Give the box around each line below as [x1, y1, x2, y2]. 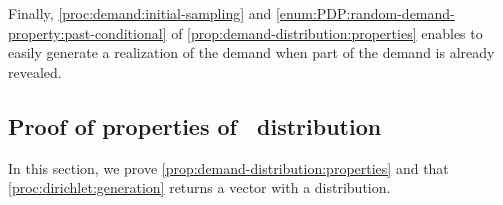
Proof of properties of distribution [8, 110, 382, 141]
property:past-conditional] [8, 22, 167, 43]
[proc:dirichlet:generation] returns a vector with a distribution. [8, 177, 391, 198]
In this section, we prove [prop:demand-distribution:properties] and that [8, 157, 449, 178]
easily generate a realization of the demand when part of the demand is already [8, 42, 495, 63]
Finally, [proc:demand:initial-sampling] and [8, 3, 272, 23]
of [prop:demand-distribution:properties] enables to [171, 22, 483, 43]
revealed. [8, 61, 62, 82]
